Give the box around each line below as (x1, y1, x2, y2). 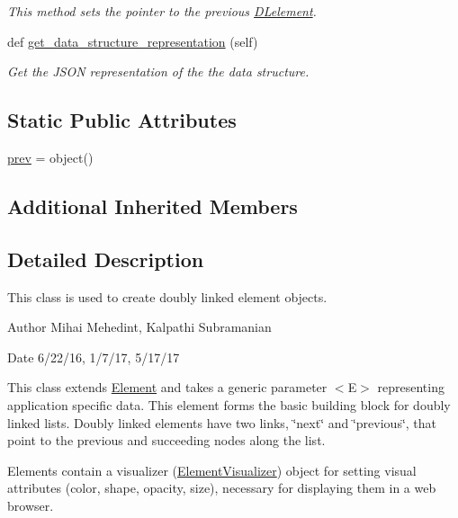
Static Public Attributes (7, 106, 237, 134)
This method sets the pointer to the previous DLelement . (7, 2, 317, 20)
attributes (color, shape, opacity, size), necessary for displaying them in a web (7, 478, 436, 497)
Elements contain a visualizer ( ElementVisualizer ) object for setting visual (7, 460, 417, 479)
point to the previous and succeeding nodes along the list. (7, 431, 326, 450)
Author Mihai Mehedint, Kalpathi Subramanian (7, 317, 272, 336)
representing (377, 378, 445, 397)
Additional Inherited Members (7, 192, 298, 219)
